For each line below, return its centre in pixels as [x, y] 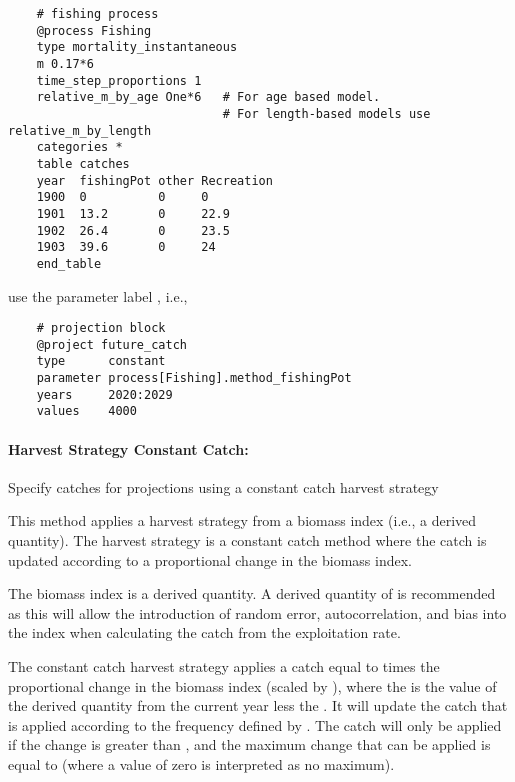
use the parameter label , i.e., [98, 295]
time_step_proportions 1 [119, 80]
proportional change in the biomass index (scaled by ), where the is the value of [252, 685]
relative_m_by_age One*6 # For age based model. [208, 97]
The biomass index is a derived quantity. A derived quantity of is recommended [252, 593]
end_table [69, 263]
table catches [83, 163]
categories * [79, 147]
